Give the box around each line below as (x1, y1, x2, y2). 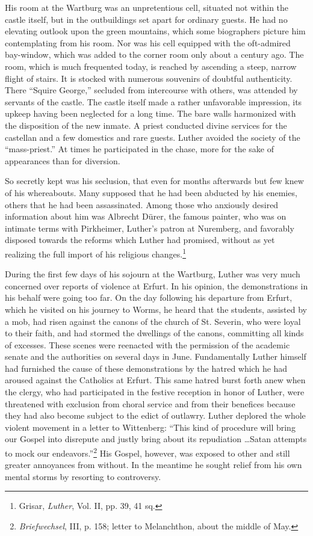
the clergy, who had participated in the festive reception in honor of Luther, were (5, 386, 305, 398)
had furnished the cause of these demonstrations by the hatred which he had (5, 362, 288, 374)
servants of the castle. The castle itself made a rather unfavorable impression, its (5, 95, 302, 108)
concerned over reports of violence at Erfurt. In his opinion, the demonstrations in (5, 279, 308, 292)
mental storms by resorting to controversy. (5, 470, 161, 482)
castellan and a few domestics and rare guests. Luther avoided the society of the (5, 131, 300, 143)
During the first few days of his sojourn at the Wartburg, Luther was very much (5, 268, 300, 280)
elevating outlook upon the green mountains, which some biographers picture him (5, 25, 306, 37)
